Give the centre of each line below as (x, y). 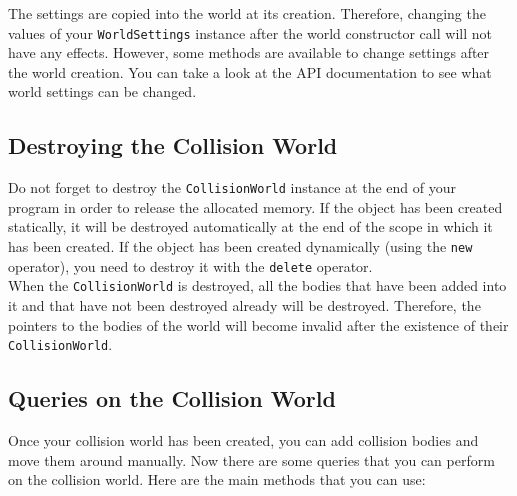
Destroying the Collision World (173, 145)
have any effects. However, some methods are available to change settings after (249, 52)
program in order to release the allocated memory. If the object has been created (255, 206)
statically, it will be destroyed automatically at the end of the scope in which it (250, 226)
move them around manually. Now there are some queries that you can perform (251, 459)
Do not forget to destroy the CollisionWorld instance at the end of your (232, 187)
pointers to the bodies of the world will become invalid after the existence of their (258, 324)
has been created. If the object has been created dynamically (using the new (240, 246)
